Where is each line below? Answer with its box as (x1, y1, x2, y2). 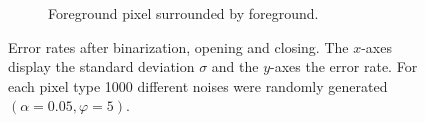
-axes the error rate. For (270, 56, 418, 77)
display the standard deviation (8, 56, 195, 77)
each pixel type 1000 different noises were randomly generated (8, 75, 388, 96)
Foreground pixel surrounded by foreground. (48, 3, 319, 23)
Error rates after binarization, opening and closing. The (8, 36, 349, 57)
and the (211, 56, 259, 77)
